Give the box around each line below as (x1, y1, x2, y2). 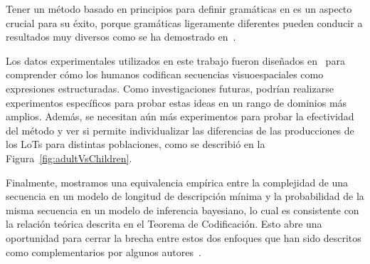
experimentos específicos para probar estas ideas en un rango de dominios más (6, 95, 347, 110)
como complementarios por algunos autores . (6, 244, 201, 259)
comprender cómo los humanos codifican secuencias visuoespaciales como (6, 67, 324, 82)
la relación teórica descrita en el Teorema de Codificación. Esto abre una (6, 216, 322, 231)
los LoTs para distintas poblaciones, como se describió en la (6, 137, 265, 152)
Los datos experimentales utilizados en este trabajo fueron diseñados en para (6, 53, 345, 68)
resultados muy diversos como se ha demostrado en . (6, 29, 236, 44)
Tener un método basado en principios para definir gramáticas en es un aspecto (6, 1, 352, 16)
